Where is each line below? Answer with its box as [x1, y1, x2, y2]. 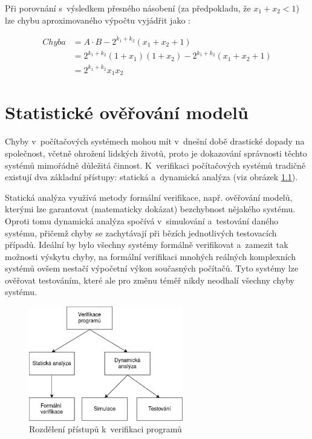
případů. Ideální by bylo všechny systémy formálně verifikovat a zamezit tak [5, 238, 288, 251]
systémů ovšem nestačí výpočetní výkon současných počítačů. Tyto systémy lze [5, 262, 299, 275]
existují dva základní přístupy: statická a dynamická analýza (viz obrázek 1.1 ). [5, 171, 298, 183]
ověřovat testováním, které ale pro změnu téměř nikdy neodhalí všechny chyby [5, 273, 294, 286]
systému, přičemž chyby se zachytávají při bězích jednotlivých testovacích [5, 226, 277, 239]
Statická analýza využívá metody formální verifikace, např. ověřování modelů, [5, 190, 293, 203]
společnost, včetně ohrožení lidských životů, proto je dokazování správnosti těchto [5, 146, 307, 159]
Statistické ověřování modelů [5, 100, 249, 125]
